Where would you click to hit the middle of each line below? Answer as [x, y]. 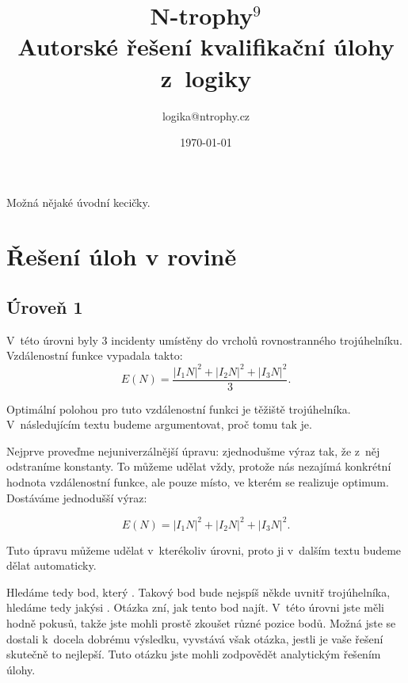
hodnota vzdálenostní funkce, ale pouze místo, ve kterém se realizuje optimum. [198, 481]
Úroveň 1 [45, 307]
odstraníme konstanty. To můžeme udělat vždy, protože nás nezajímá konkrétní [199, 466]
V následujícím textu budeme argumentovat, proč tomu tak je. [159, 424]
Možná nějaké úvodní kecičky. [78, 202]
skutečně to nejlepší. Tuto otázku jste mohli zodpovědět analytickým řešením [194, 654]
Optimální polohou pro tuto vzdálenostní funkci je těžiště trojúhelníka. [179, 408]
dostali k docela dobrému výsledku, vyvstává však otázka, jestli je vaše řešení [195, 638]
